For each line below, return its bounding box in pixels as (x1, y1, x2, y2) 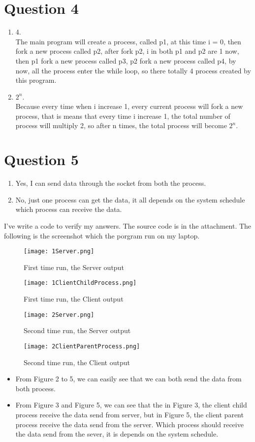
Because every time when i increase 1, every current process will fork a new (15, 101, 243, 111)
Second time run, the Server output (24, 325, 131, 336)
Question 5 (4, 149, 79, 170)
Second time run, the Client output (24, 357, 130, 367)
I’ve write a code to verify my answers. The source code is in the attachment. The (4, 220, 252, 231)
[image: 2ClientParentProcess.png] (24, 342, 140, 350)
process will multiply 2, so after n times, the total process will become (15, 120, 227, 131)
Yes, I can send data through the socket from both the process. (15, 178, 206, 188)
